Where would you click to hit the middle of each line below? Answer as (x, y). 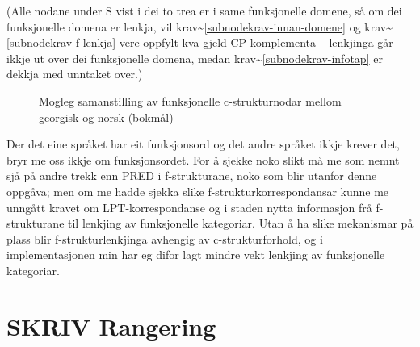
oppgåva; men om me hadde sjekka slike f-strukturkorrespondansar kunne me (198, 191)
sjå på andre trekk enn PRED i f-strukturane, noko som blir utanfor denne (192, 176)
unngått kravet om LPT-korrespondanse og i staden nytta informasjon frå (189, 207)
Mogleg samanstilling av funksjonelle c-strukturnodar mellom (190, 100)
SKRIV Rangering (111, 326)
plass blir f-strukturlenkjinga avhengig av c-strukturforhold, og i (165, 238)
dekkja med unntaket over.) (75, 74)
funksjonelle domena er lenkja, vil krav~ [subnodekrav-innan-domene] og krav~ (199, 26)
